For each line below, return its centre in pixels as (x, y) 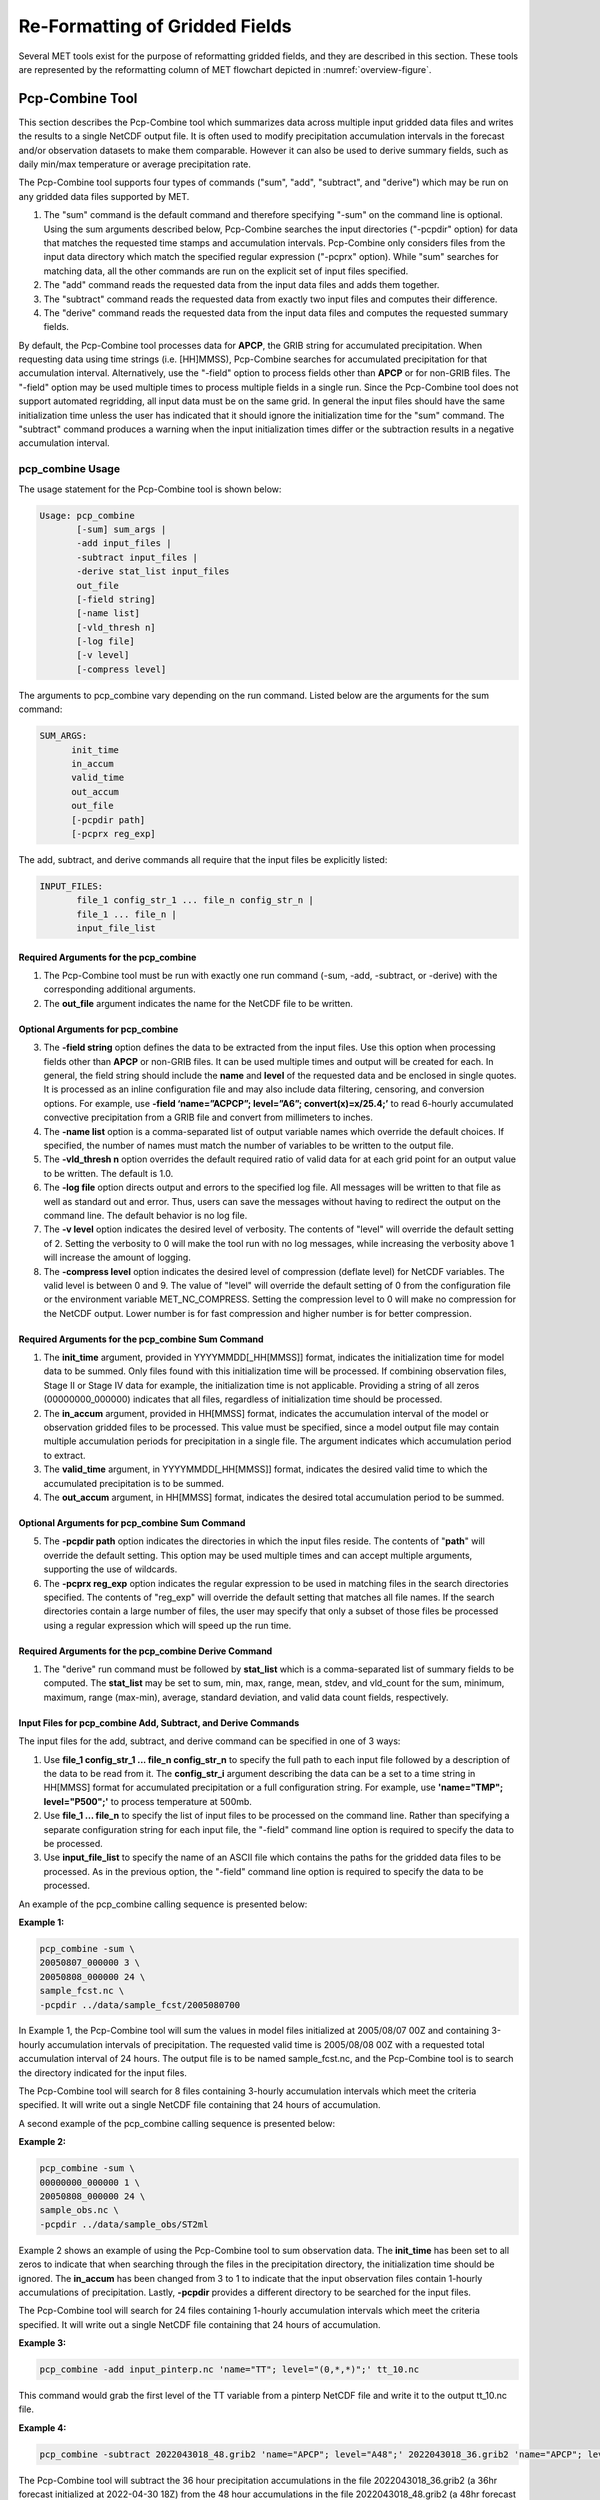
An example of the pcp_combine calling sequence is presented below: (163, 1904)
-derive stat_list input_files (153, 571)
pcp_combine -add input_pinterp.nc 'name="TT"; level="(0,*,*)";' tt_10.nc (229, 2369)
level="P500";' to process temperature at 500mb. (147, 1801)
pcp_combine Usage (69, 469)
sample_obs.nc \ (79, 2210)
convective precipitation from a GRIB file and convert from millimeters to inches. (208, 1117)
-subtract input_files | (137, 557)
